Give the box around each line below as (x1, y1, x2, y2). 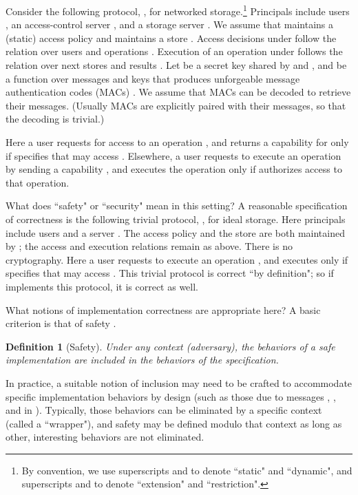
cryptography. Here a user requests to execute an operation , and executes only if (6, 252, 348, 266)
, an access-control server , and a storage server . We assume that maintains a (6, 17, 333, 32)
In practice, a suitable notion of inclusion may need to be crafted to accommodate (6, 375, 352, 390)
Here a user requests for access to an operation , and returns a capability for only (6, 135, 349, 149)
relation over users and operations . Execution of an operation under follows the (6, 44, 343, 59)
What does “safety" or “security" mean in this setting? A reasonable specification (6, 198, 348, 213)
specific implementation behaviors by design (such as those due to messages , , (6, 389, 336, 403)
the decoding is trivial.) (6, 112, 105, 126)
